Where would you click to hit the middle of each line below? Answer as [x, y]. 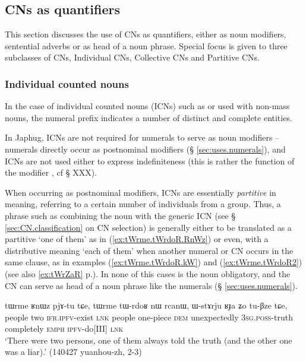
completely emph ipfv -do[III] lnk [64, 328]
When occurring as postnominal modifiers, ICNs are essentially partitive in [141, 192]
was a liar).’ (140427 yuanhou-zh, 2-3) [73, 352]
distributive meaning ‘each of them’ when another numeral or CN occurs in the [149, 250]
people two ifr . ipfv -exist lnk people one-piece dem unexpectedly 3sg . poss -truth [149, 317]
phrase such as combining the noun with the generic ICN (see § [120, 215]
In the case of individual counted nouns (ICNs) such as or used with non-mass [147, 106]
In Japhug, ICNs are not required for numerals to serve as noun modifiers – [142, 137]
